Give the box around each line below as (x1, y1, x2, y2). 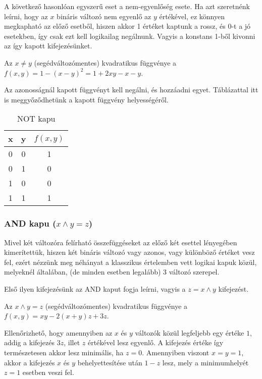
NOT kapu (17, 113, 56, 125)
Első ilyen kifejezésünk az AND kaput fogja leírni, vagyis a (4, 283, 186, 294)
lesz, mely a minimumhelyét (162, 357, 249, 367)
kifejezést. (218, 283, 249, 294)
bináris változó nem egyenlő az (57, 11, 151, 21)
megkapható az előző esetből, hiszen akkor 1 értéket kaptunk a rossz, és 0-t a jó (4, 21, 251, 31)
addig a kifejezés (4, 337, 55, 348)
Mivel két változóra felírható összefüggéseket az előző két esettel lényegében (4, 237, 237, 247)
